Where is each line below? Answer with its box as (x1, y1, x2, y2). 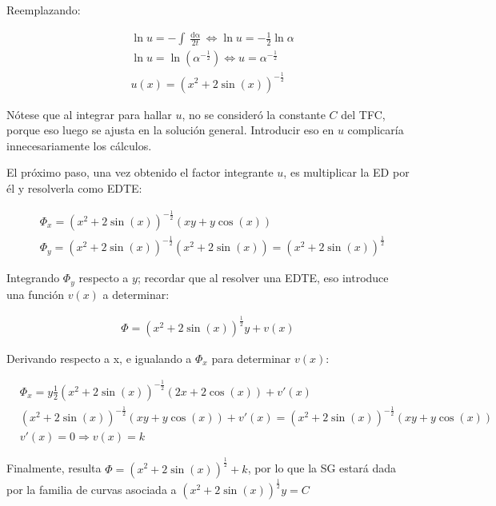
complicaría (347, 122, 404, 138)
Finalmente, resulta (6, 460, 102, 476)
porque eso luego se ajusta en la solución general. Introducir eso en (6, 122, 334, 138)
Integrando (6, 269, 60, 286)
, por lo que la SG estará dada (247, 460, 397, 476)
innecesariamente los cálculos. (6, 137, 152, 153)
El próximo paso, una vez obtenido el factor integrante (6, 164, 274, 181)
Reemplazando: (6, 2, 81, 18)
